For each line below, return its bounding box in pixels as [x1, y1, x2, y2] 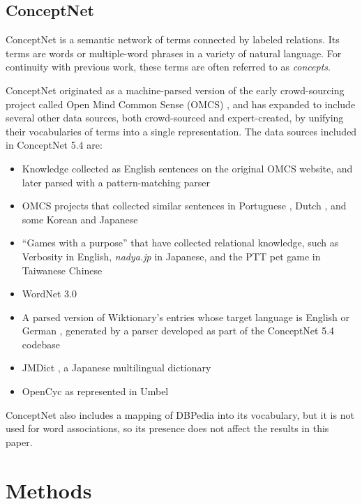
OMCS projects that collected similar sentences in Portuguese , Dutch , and [22, 198, 347, 213]
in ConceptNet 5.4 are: [6, 138, 103, 152]
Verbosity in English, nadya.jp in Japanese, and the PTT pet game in [22, 249, 321, 263]
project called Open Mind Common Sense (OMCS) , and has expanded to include [6, 96, 356, 111]
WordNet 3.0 [22, 286, 77, 301]
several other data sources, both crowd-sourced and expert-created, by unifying [6, 110, 344, 125]
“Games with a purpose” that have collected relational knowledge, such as [22, 235, 339, 250]
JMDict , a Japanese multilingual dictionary [22, 360, 211, 375]
